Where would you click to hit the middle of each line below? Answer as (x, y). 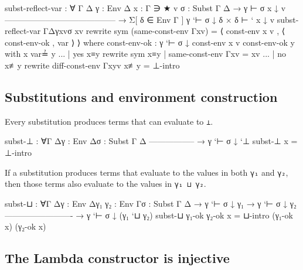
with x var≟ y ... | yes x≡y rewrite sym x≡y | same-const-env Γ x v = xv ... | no (146, 54)
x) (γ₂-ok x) (25, 226)
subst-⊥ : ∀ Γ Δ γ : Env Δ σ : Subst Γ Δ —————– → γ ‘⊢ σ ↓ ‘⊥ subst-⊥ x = (151, 141)
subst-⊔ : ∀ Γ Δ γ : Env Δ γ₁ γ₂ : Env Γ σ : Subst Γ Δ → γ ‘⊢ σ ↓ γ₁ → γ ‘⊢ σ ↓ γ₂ (151, 203)
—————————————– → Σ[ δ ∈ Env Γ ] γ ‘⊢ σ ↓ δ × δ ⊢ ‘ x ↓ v (140, 19)
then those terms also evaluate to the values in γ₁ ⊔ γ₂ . (105, 184)
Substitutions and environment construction (141, 96)
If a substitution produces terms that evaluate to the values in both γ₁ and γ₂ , (147, 172)
